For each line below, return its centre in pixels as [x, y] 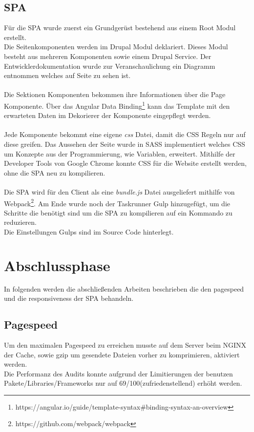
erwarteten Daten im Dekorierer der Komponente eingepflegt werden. [107, 115]
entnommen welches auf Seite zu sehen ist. [67, 75]
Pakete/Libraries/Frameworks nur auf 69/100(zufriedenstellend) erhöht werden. [123, 383]
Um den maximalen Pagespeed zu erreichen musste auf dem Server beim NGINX [125, 345]
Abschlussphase [57, 265]
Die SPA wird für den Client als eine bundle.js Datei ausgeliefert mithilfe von [119, 191]
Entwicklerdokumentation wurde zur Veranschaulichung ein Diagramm [110, 66]
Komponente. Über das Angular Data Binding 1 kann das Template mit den [117, 105]
